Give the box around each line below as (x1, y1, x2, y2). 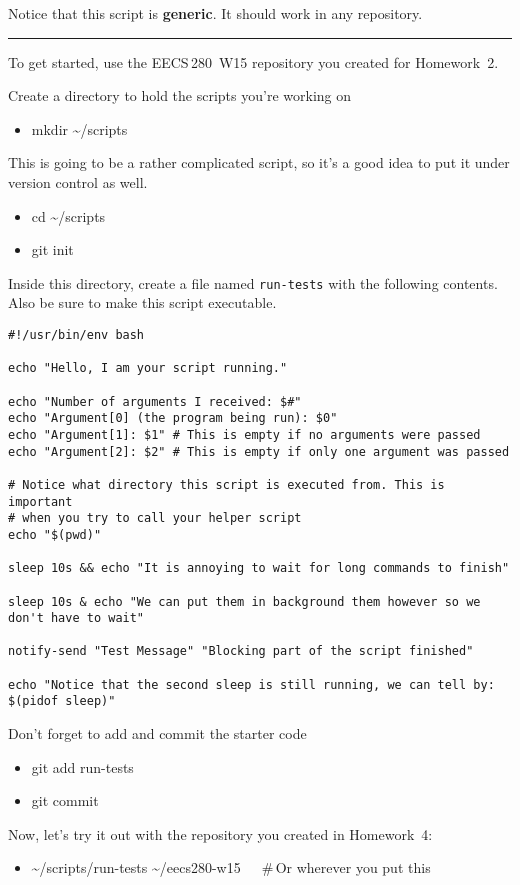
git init (31, 239, 74, 260)
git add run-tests (31, 756, 134, 777)
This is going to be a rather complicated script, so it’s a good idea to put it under (8, 152, 510, 173)
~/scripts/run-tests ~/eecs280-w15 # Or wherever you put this (31, 857, 431, 878)
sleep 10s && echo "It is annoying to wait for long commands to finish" (8, 561, 510, 576)
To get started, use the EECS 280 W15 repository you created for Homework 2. (8, 51, 499, 72)
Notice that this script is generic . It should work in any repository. (8, 3, 423, 23)
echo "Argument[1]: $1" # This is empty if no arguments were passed (8, 427, 481, 442)
